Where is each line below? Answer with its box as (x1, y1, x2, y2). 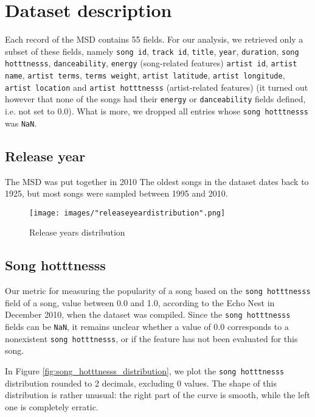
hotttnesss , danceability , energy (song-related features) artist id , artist (5, 57, 297, 69)
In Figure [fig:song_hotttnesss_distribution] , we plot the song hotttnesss (5, 364, 285, 377)
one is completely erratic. (5, 400, 99, 413)
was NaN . (5, 116, 37, 129)
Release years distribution (29, 226, 125, 239)
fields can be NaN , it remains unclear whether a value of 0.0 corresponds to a (5, 320, 289, 333)
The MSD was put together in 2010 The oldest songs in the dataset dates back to (5, 175, 309, 187)
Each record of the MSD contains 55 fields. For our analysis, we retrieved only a (5, 33, 303, 46)
